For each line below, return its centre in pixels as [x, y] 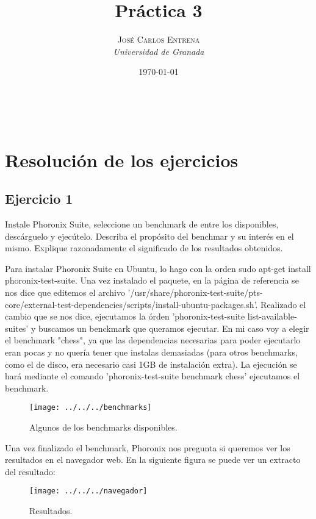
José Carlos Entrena [159, 39]
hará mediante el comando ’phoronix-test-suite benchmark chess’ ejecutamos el [153, 376]
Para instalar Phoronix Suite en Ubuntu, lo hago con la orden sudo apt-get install [158, 268]
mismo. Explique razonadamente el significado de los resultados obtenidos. [144, 248]
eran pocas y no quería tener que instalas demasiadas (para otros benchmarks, [151, 352]
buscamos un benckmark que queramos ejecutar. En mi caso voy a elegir [174, 328]
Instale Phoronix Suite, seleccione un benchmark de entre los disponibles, [142, 224]
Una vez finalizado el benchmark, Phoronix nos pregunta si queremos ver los [148, 447]
